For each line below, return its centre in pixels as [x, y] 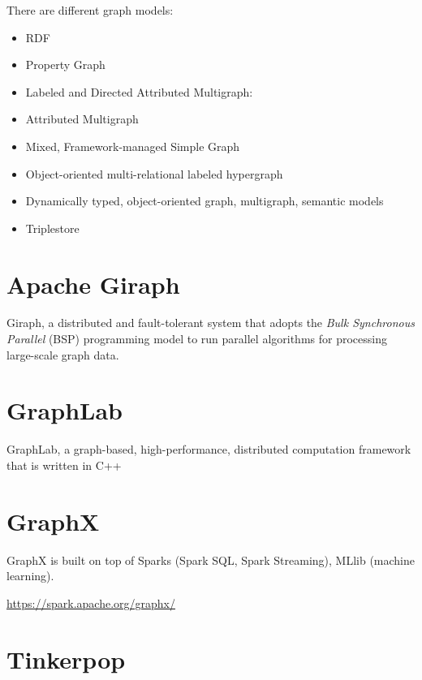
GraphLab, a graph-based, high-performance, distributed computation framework [209, 449]
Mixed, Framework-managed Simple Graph [133, 146]
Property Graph [65, 65]
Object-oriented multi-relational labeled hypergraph [154, 173]
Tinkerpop [66, 658]
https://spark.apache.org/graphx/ [91, 603]
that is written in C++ [64, 465]
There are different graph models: [90, 10]
